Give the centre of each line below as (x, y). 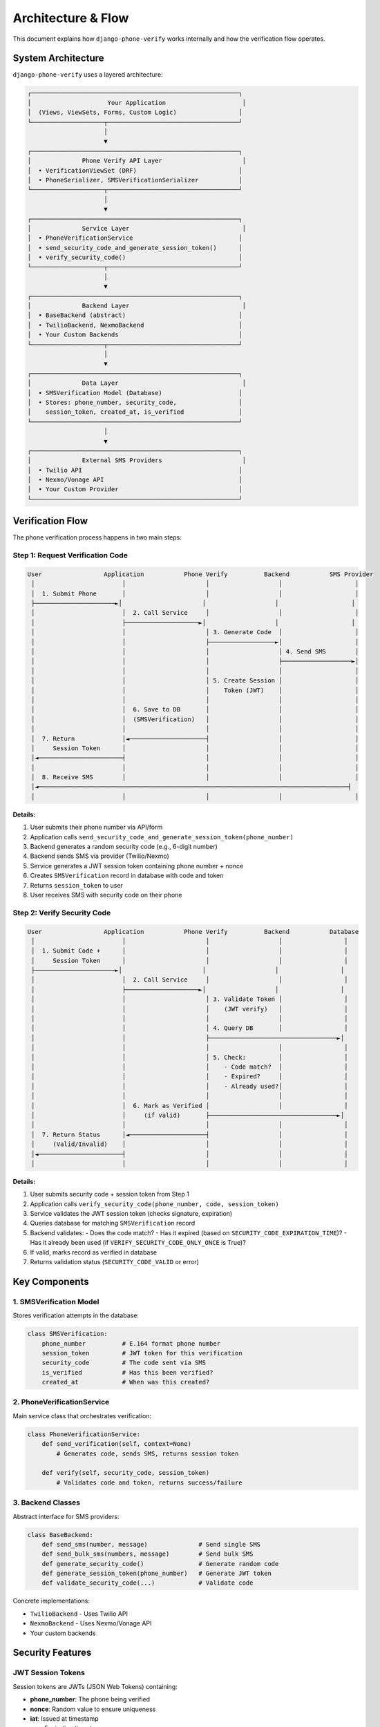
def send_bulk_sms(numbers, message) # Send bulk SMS (148, 1554)
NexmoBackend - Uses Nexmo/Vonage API (91, 1623)
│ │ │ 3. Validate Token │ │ (190, 999)
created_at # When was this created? (126, 1382)
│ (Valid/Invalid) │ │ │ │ (190, 1144)
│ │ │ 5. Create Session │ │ (195, 681)
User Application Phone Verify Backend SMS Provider (200, 574)
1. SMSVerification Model (56, 1301)
